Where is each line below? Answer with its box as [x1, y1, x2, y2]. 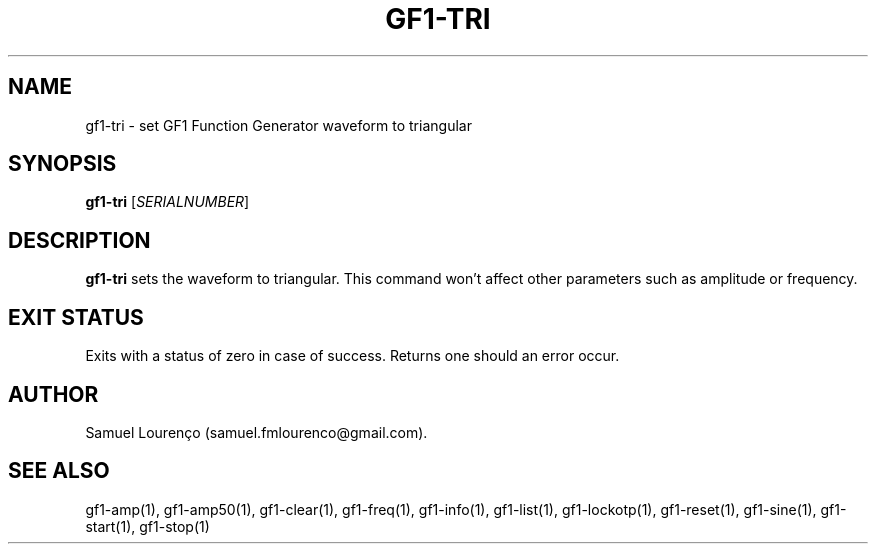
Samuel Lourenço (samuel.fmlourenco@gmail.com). [85, 423, 428, 441]
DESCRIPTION [8, 227, 151, 253]
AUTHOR [8, 381, 99, 407]
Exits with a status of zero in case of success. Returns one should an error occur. [85, 347, 620, 365]
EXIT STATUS [8, 304, 144, 330]
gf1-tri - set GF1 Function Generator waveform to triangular [85, 116, 472, 134]
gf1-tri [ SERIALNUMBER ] [85, 193, 250, 211]
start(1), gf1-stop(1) [85, 517, 210, 535]
